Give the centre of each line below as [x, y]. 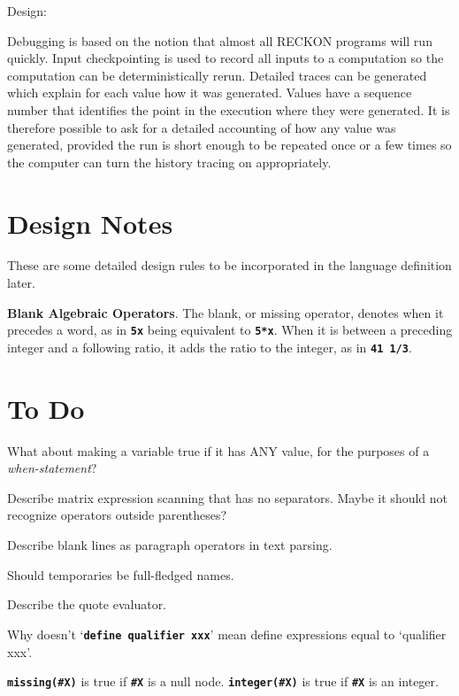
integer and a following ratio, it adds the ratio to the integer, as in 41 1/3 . [210, 347]
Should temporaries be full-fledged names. [121, 574]
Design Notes [90, 223]
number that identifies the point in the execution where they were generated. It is [229, 109]
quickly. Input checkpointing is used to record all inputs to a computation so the [226, 58]
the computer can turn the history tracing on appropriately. [169, 162]
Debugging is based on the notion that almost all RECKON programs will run [220, 40]
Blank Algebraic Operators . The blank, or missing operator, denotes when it [226, 312]
